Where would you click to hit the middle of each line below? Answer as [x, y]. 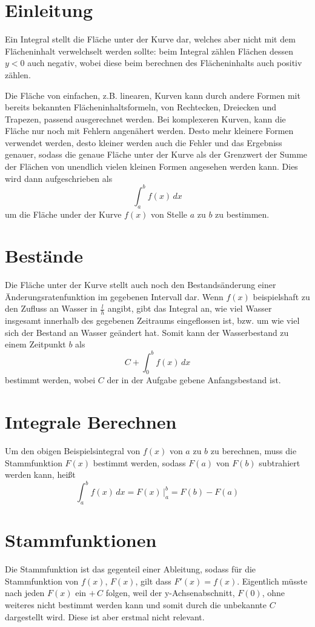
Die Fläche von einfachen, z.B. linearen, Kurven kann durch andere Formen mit [153, 95]
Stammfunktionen [81, 540]
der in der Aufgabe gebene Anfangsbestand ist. [194, 380]
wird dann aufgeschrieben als [59, 178]
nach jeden [25, 593]
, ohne [274, 593]
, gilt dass [153, 581]
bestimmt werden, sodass [139, 462]
